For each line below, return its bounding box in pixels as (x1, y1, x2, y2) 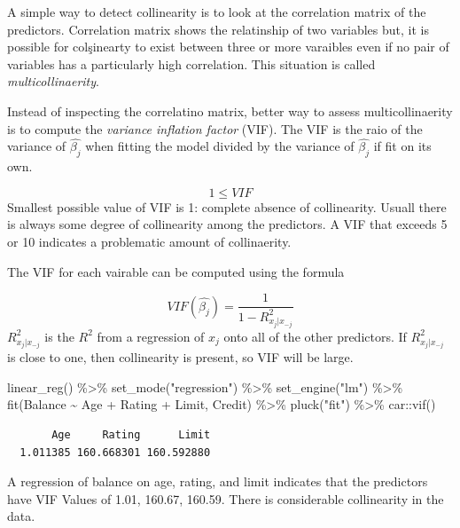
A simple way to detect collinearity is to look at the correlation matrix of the (7, 3, 426, 20)
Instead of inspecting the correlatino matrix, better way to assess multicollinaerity (7, 101, 453, 120)
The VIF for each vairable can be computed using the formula (7, 262, 345, 280)
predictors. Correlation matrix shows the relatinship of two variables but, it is (7, 20, 429, 38)
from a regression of (97, 327, 205, 345)
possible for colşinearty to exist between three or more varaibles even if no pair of (7, 37, 449, 56)
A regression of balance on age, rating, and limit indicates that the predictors (7, 472, 428, 491)
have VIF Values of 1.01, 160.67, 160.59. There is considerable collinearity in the (7, 489, 444, 508)
